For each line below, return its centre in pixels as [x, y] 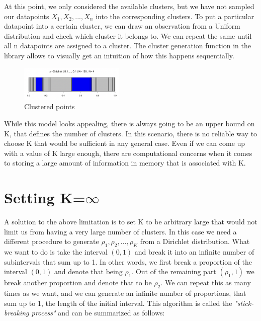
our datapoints [27, 16]
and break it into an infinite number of [194, 252]
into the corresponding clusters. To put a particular [175, 16]
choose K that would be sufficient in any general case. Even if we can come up [125, 143]
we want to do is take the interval [56, 252]
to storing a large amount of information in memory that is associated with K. [125, 163]
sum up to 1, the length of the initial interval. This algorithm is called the [118, 303]
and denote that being [88, 271]
